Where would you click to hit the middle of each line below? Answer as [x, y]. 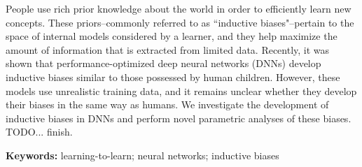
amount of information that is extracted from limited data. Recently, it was [168, 49]
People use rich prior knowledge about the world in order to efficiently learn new [179, 8]
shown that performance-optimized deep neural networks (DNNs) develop [163, 63]
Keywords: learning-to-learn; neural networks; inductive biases [142, 155]
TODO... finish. [39, 132]
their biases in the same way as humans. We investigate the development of [167, 104]
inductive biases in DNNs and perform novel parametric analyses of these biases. [179, 118]
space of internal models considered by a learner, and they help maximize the [172, 36]
